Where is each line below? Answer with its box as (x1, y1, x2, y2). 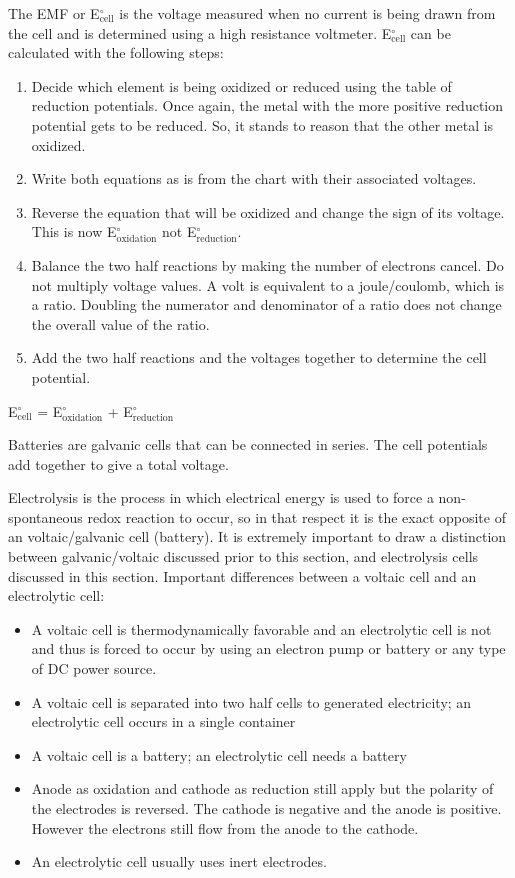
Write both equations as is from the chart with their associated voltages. (31, 168, 477, 189)
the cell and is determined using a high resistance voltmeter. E (8, 22, 392, 43)
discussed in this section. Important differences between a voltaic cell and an (8, 565, 477, 586)
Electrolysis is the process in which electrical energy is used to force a (8, 487, 434, 508)
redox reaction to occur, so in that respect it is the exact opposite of (87, 506, 506, 527)
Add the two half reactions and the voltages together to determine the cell (31, 347, 487, 368)
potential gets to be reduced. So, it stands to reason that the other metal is (31, 114, 494, 135)
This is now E (31, 221, 117, 242)
